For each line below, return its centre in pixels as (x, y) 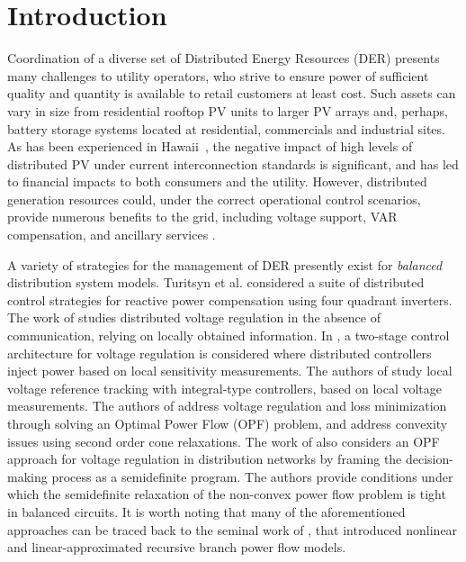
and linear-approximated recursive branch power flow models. (177, 547)
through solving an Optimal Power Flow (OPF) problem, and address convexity (228, 423)
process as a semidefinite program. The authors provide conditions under (252, 476)
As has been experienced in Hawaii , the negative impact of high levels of (210, 146)
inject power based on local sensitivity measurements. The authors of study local (230, 371)
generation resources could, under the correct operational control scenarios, (214, 199)
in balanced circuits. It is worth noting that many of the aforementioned (206, 511)
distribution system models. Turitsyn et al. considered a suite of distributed (216, 282)
